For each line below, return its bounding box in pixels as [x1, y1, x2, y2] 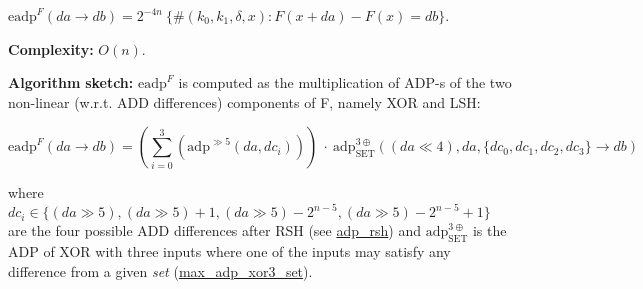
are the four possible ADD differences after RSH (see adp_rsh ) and [8, 220, 421, 241]
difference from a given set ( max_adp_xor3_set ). [8, 260, 313, 281]
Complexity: [8, 38, 94, 59]
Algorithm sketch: [8, 72, 134, 93]
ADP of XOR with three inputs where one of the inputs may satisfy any [8, 241, 451, 262]
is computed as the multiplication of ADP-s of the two [178, 72, 512, 93]
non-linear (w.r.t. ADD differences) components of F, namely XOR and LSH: [8, 91, 481, 112]
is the [472, 220, 507, 241]
